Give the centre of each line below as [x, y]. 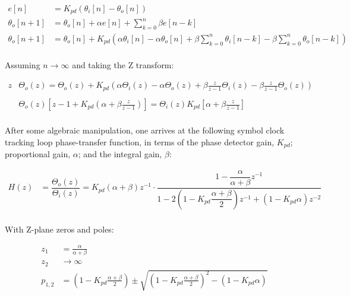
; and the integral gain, [120, 154]
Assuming [23, 64]
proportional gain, [38, 154]
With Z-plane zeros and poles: [59, 229]
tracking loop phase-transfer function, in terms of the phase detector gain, [140, 141]
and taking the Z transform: [123, 64]
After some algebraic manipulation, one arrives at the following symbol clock [145, 130]
